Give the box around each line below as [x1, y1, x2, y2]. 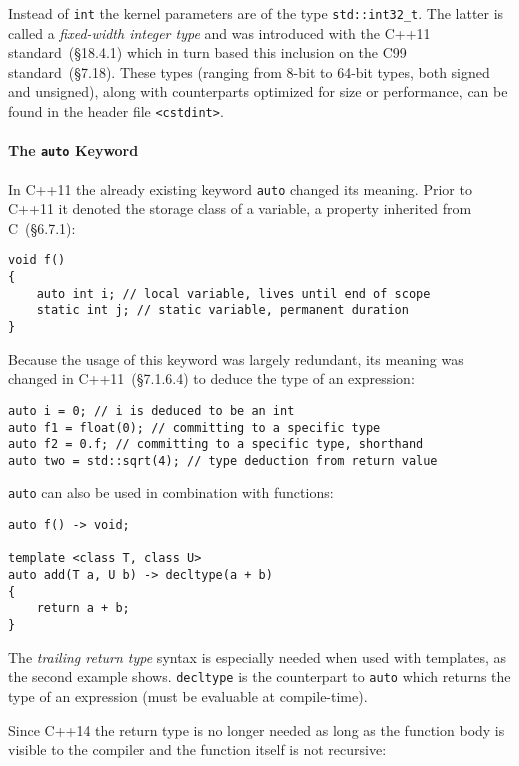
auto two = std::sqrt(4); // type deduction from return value [8, 453, 438, 468]
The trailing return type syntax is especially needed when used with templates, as [8, 646, 507, 667]
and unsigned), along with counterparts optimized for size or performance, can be [8, 81, 508, 102]
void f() [8, 253, 66, 268]
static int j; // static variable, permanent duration [36, 303, 409, 318]
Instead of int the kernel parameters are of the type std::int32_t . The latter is [8, 3, 504, 23]
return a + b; [36, 601, 130, 616]
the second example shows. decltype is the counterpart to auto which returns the [8, 666, 511, 687]
